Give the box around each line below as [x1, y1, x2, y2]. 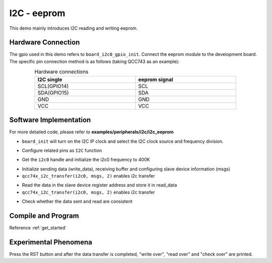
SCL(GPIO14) [37, 82, 69, 90]
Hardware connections [34, 68, 89, 75]
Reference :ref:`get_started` [9, 225, 67, 231]
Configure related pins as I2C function [22, 147, 102, 153]
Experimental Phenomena [9, 238, 93, 246]
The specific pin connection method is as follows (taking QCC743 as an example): [9, 58, 180, 64]
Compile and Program [9, 212, 79, 220]
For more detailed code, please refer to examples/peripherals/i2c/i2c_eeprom [9, 129, 174, 135]
